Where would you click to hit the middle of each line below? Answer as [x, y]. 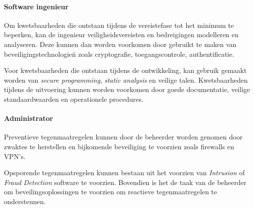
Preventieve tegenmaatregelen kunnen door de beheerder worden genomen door [123, 137]
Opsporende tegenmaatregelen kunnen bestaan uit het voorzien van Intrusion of [124, 173]
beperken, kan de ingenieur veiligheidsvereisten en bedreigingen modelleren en [121, 35]
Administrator [28, 118]
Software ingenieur [36, 6]
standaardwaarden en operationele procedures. [74, 99]
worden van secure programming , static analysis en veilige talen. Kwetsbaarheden [126, 80]
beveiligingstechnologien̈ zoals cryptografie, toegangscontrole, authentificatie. [119, 54]
